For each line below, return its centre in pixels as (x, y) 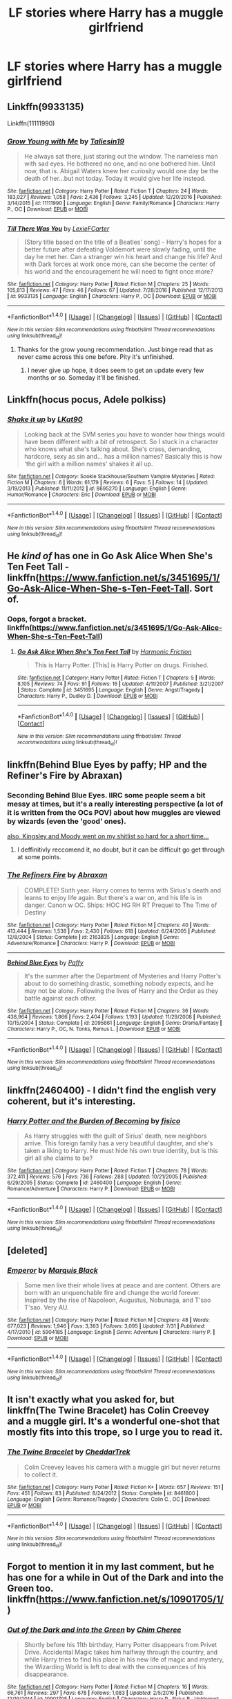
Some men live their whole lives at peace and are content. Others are (122, 1285)
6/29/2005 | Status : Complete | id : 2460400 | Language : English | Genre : (94, 1183)
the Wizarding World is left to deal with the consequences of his (115, 1667)
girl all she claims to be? (58, 1158)
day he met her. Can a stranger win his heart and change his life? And (123, 257)
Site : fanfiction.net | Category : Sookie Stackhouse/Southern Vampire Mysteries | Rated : (111, 476)
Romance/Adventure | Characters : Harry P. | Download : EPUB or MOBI (91, 1189)
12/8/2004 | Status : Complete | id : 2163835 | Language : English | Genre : (93, 937)
